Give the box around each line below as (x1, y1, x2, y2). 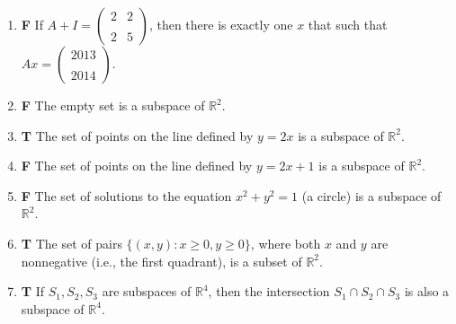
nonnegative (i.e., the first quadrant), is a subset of (21, 251, 302, 270)
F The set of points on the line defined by (21, 156, 253, 175)
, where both (250, 233, 321, 252)
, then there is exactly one (148, 15, 293, 33)
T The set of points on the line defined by (21, 126, 254, 144)
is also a (404, 282, 450, 301)
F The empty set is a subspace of (21, 96, 205, 114)
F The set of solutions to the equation (21, 186, 232, 205)
